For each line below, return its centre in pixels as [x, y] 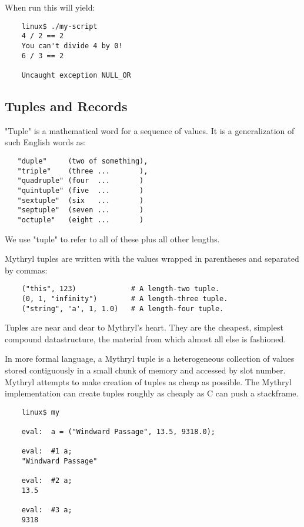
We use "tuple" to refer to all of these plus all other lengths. [112, 239]
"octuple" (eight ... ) [81, 220]
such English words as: [46, 142]
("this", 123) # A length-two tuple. [121, 289]
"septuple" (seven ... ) [81, 210]
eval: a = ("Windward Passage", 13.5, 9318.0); [118, 432]
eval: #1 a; [47, 451]
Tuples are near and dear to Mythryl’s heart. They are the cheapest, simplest [144, 327]
